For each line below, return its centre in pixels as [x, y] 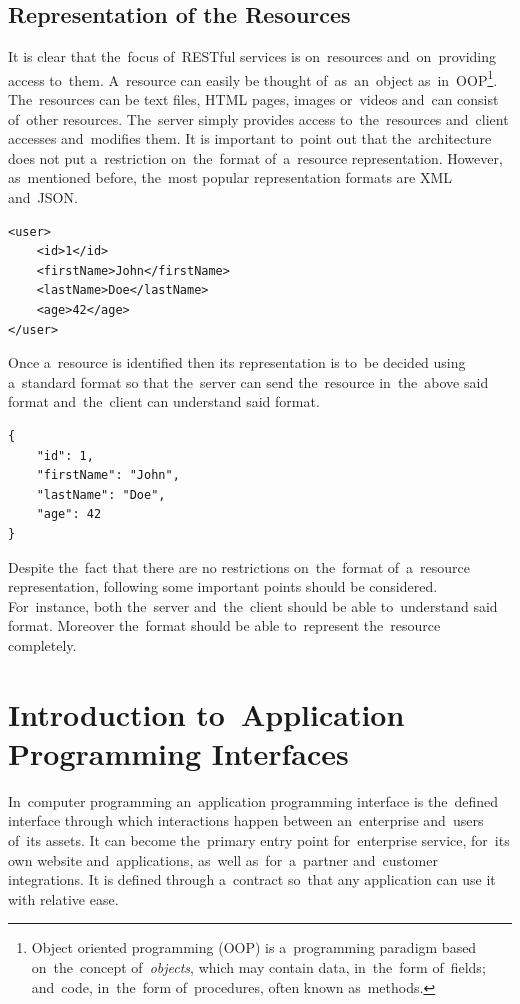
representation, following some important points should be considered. [223, 586]
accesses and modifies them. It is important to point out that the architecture [250, 138]
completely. [42, 644]
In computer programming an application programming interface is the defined [253, 800]
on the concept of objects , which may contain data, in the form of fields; [258, 966]
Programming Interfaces [178, 752]
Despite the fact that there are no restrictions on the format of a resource [239, 566]
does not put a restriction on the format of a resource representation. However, [255, 157]
